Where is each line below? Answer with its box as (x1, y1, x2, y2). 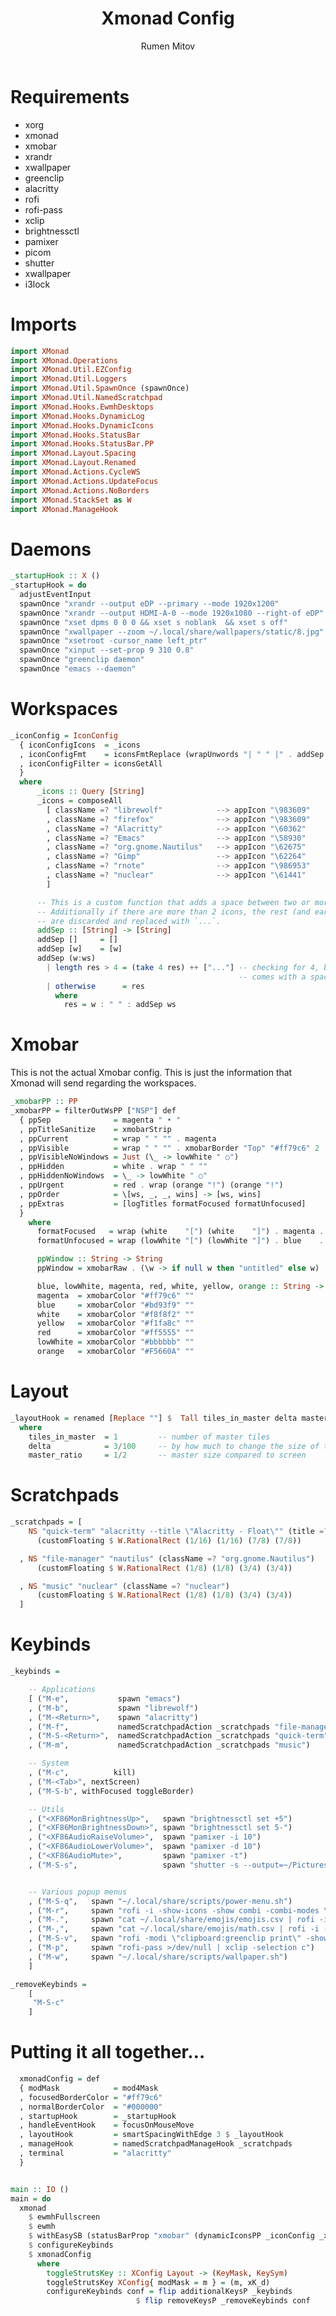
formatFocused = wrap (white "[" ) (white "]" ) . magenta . (36, 1227, 325, 1237)
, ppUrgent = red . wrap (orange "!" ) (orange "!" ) (19, 1180, 284, 1191)
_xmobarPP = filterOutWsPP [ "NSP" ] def (10, 1106, 177, 1116)
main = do (10, 2193, 52, 2204)
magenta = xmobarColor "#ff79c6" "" (36, 1290, 195, 1301)
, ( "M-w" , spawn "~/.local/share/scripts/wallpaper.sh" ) (28, 1952, 288, 1962)
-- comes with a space (238, 972, 333, 982)
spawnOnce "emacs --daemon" (19, 664, 137, 674)
